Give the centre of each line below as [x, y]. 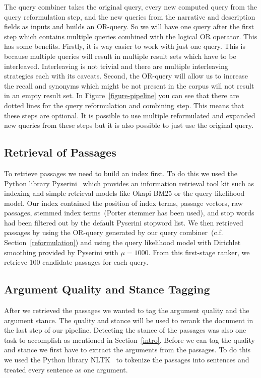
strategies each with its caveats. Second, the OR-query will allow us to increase [126, 76]
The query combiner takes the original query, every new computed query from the [131, 7]
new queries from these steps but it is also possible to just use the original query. [129, 125]
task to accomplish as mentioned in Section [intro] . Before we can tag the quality [129, 339]
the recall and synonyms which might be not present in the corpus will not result [129, 85]
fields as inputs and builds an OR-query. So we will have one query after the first [129, 26]
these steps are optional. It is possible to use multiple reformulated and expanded [130, 115]
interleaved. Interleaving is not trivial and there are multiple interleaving [116, 66]
